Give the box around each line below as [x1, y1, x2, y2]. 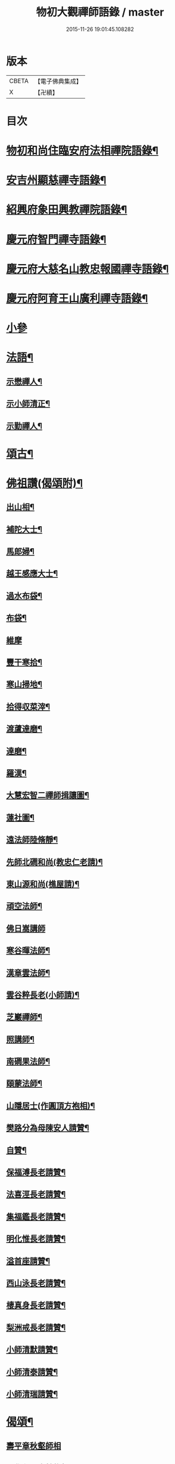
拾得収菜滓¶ [6, 701, 51, 711]
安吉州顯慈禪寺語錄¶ [6, 174, 107, 187]
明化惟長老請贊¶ [6, 1234, 66, 1244]
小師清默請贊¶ [6, 1345, 58, 1355]
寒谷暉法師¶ [6, 946, 51, 956]
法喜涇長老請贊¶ [6, 1189, 66, 1199]
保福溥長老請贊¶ [6, 1167, 66, 1177]
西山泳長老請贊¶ [6, 1278, 66, 1288]
